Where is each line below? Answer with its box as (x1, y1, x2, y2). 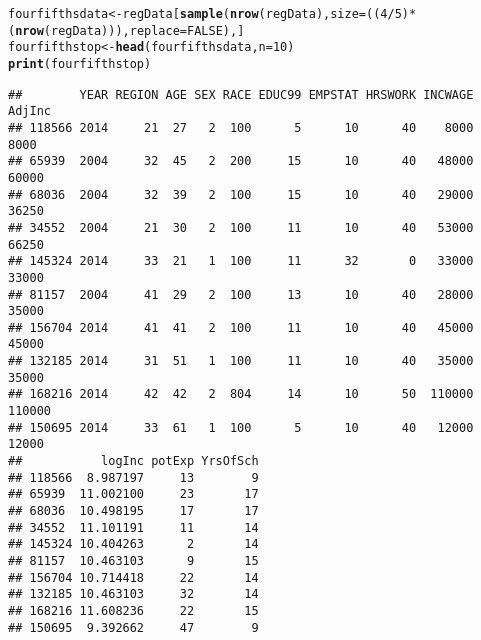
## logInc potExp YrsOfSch (8, 454, 259, 469)
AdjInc (8, 104, 51, 119)
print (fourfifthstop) (8, 56, 152, 71)
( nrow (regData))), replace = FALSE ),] (8, 23, 245, 38)
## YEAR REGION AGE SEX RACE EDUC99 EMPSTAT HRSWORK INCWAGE (8, 87, 474, 102)
